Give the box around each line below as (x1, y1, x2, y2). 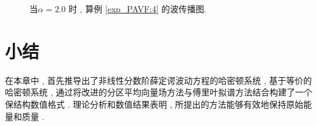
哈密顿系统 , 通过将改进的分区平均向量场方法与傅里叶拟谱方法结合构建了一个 (5, 86, 313, 98)
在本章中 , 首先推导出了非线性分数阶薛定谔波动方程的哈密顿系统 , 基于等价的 (5, 73, 312, 86)
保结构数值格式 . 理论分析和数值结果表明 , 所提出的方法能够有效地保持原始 (5, 97, 304, 110)
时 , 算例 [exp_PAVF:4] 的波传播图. (68, 2, 207, 15)
